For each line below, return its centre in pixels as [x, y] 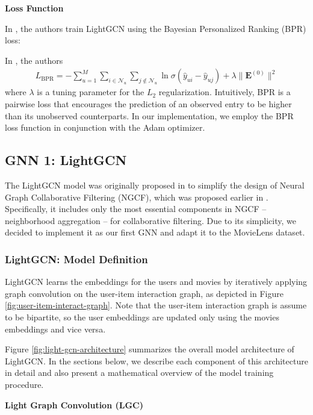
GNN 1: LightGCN [66, 160]
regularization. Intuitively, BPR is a [225, 92]
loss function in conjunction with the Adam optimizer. [105, 127]
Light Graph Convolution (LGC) [74, 404]
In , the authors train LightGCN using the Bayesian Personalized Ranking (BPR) [156, 28]
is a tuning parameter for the [91, 92]
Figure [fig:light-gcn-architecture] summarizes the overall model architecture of [150, 349]
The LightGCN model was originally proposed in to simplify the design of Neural [155, 185]
